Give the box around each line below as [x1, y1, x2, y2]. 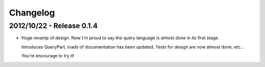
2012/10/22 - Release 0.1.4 [9, 21, 98, 30]
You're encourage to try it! [21, 53, 75, 59]
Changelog [9, 7, 55, 18]
